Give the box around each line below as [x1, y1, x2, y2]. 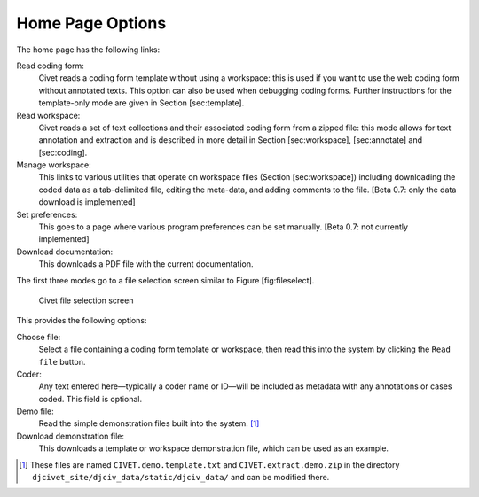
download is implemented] [38, 197, 137, 207]
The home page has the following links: [16, 44, 161, 55]
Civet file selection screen [38, 295, 134, 306]
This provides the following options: [16, 315, 147, 326]
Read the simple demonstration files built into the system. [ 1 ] [38, 418, 260, 429]
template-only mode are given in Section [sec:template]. [38, 97, 245, 108]
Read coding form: [16, 60, 84, 71]
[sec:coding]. [38, 147, 88, 158]
